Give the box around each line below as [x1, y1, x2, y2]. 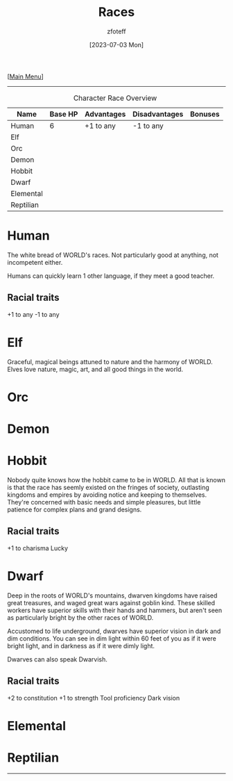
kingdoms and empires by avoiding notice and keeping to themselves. [7, 491, 207, 499]
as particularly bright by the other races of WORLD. [7, 613, 154, 622]
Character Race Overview [73, 93, 157, 103]
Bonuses [190, 109, 220, 119]
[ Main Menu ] [7, 72, 44, 81]
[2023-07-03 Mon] [89, 40, 144, 49]
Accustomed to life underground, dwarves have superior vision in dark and [7, 627, 221, 635]
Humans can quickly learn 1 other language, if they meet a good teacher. [7, 272, 215, 280]
